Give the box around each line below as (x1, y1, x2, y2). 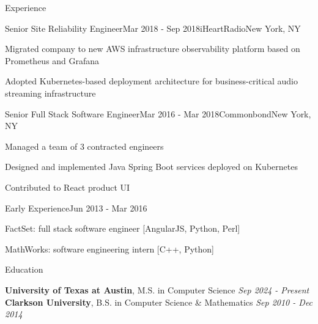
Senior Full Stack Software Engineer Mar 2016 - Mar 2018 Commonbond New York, (5, 107, 311, 120)
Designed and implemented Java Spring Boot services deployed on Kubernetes (5, 160, 298, 173)
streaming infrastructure (5, 86, 96, 99)
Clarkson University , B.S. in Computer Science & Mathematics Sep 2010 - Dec (5, 295, 313, 308)
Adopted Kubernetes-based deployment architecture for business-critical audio (5, 75, 298, 87)
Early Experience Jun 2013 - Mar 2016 (5, 201, 147, 214)
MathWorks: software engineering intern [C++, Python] (5, 242, 215, 255)
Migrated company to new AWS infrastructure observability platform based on (5, 42, 300, 55)
